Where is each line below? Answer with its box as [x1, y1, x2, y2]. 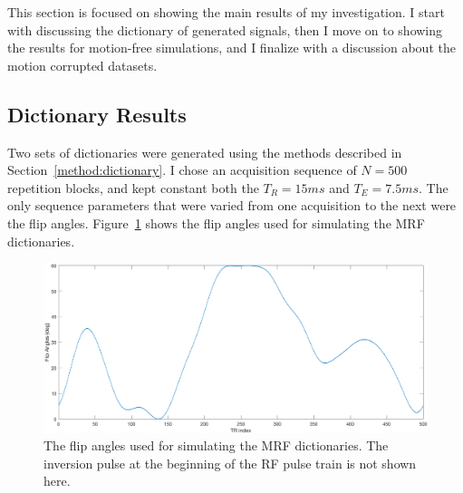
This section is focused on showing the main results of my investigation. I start [7, 3, 445, 21]
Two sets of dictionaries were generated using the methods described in [7, 142, 402, 161]
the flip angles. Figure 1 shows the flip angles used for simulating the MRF [7, 213, 425, 232]
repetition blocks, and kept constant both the [7, 178, 259, 197]
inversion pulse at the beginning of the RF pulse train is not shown [43, 453, 417, 472]
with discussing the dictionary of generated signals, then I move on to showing [7, 20, 443, 39]
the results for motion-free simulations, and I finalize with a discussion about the [7, 38, 456, 57]
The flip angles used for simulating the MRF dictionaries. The [43, 436, 389, 455]
